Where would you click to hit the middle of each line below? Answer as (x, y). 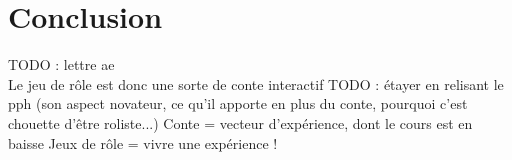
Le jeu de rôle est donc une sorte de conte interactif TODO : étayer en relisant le (256, 83)
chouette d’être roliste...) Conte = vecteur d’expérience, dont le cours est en (240, 122)
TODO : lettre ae (61, 64)
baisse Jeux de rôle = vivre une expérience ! (143, 142)
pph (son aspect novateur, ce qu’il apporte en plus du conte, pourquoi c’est (238, 103)
